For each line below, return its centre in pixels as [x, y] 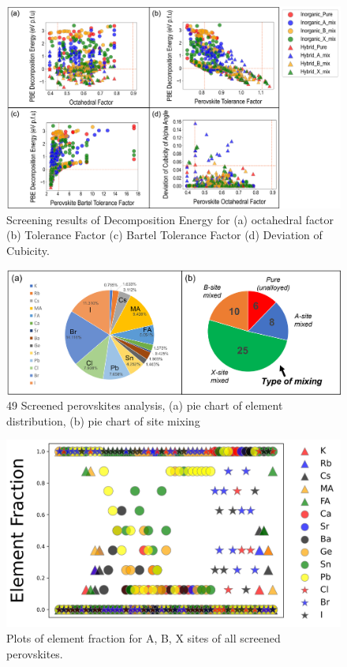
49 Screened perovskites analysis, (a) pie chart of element [145, 405]
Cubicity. [28, 251]
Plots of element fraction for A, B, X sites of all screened [144, 638]
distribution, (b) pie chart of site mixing [103, 420]
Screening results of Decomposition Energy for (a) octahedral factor [170, 219]
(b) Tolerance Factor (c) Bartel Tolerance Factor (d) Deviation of [164, 235]
